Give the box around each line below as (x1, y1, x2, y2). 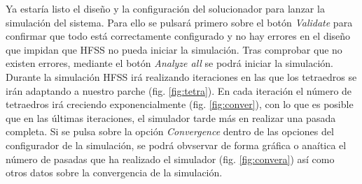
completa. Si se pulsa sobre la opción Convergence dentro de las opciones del (6, 124, 334, 139)
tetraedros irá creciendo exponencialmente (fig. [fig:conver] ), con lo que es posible (6, 97, 354, 112)
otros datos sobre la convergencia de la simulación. (6, 165, 223, 180)
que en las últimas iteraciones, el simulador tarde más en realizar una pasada (6, 110, 336, 125)
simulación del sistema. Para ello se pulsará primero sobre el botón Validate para (6, 15, 353, 29)
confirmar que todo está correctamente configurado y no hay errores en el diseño (6, 29, 351, 43)
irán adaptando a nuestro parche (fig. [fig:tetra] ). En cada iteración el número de (6, 83, 352, 98)
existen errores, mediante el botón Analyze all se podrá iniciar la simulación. (6, 56, 333, 70)
